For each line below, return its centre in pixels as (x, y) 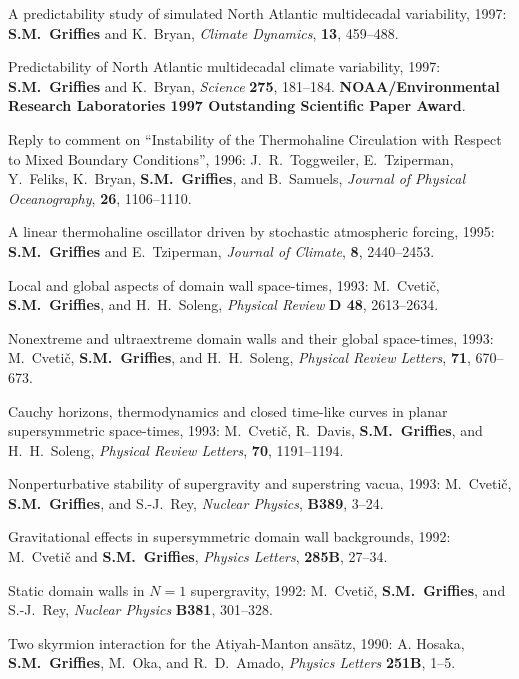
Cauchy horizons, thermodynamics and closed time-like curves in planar (228, 410)
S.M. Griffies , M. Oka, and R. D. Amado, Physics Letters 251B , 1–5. (232, 662)
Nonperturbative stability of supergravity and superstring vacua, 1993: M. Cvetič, (260, 483)
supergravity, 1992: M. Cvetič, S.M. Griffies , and (348, 589)
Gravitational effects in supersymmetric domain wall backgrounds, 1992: (229, 536)
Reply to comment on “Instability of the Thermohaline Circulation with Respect (255, 138)
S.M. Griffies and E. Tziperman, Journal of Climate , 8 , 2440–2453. (221, 250)
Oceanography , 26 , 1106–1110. (100, 197)
